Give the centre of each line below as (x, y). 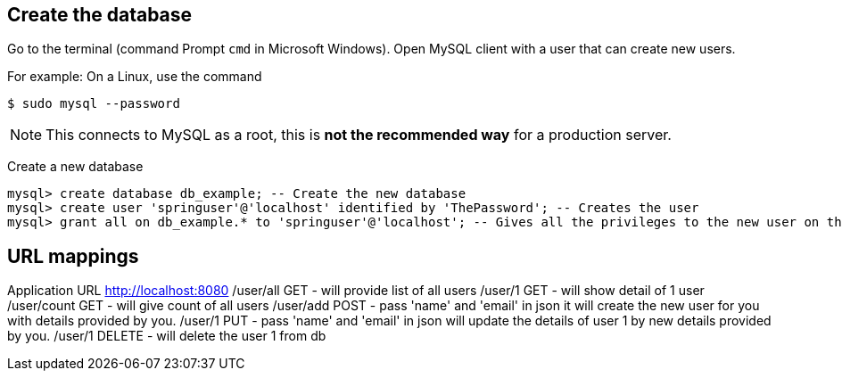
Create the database (100, 15)
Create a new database (75, 167)
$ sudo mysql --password (94, 104)
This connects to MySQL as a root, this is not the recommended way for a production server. (359, 135)
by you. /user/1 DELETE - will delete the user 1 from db (167, 336)
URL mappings (73, 256)
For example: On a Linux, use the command (135, 77)
